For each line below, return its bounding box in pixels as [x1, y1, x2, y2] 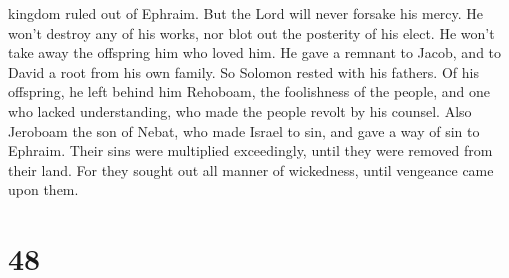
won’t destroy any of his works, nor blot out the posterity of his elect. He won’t [8, 22, 495, 43]
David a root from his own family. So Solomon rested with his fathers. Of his [8, 61, 479, 82]
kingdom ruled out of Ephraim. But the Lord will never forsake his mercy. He [8, 3, 484, 23]
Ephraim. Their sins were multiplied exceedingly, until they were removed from [8, 140, 493, 161]
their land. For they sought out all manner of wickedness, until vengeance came [8, 159, 494, 180]
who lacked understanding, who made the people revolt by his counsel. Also [8, 100, 472, 121]
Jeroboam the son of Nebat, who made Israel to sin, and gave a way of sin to [8, 120, 480, 141]
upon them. [8, 179, 79, 200]
